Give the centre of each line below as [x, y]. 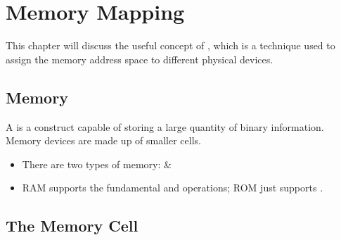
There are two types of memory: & [97, 164]
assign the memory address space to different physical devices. [140, 59]
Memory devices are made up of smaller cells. [103, 140]
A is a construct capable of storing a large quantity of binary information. [165, 126]
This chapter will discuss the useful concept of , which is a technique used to [170, 45]
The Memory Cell [72, 226]
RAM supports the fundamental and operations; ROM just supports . [173, 188]
